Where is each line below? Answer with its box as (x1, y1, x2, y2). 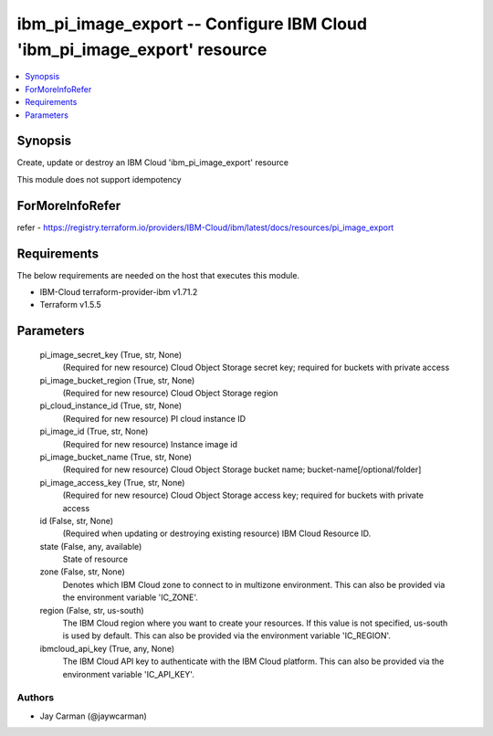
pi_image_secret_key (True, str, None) (39, 349, 183, 360)
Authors (16, 691, 55, 704)
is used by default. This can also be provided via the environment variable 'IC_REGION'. (62, 630, 392, 641)
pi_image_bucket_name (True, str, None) (39, 451, 192, 462)
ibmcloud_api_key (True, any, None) (39, 643, 175, 654)
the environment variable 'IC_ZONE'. (62, 592, 198, 603)
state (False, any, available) (39, 541, 142, 552)
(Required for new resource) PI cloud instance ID (62, 413, 246, 424)
